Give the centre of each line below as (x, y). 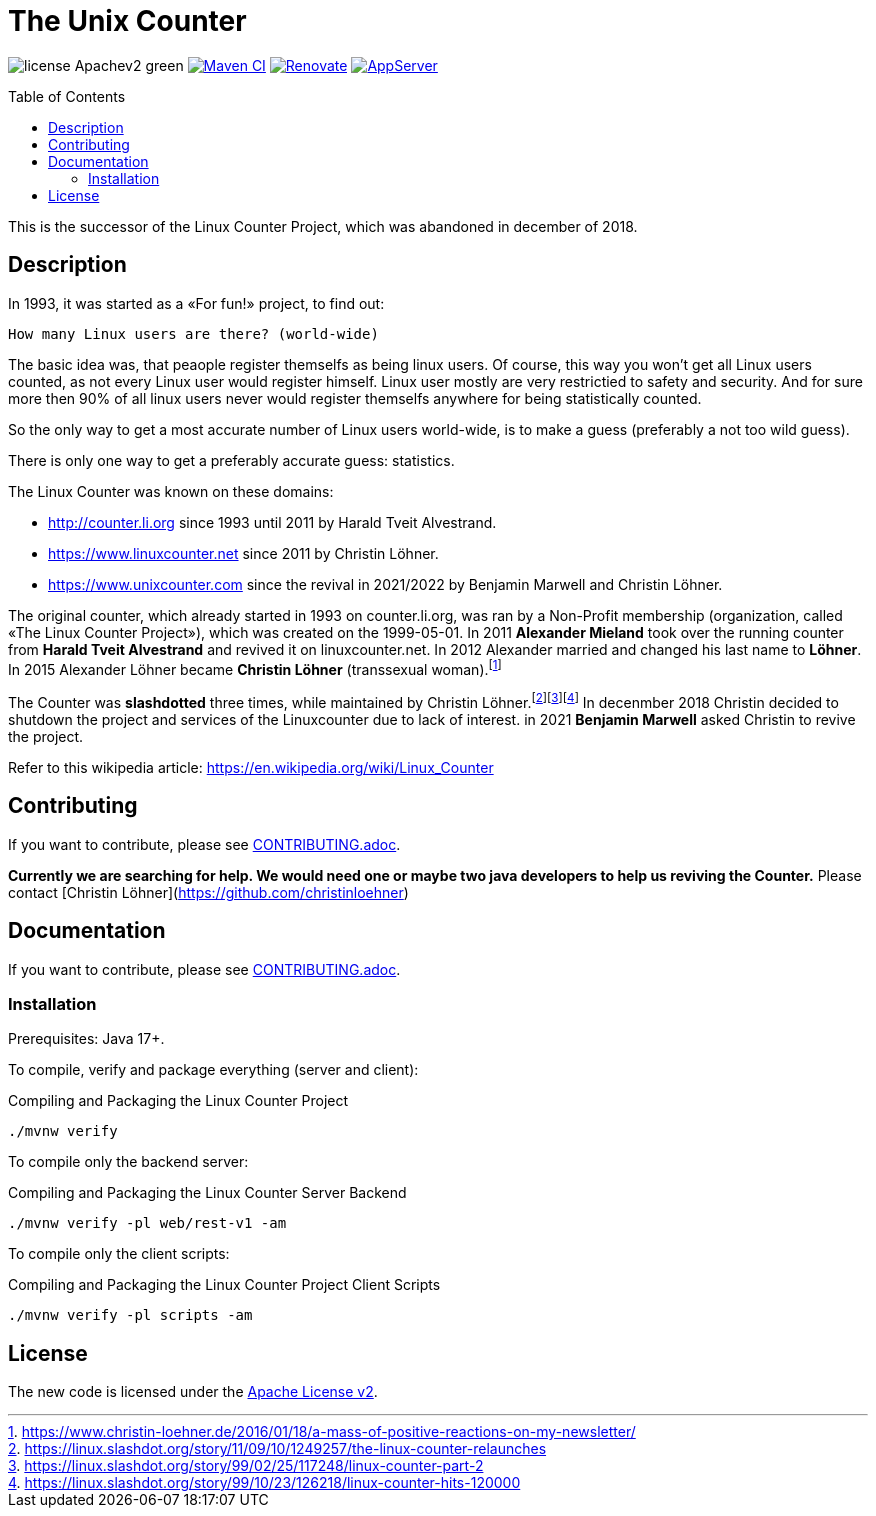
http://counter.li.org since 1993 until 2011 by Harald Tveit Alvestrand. (272, 522)
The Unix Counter (127, 21)
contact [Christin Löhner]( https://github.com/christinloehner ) (208, 892)
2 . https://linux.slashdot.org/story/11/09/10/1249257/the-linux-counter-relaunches (277, 1449)
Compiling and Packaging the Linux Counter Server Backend (207, 1193)
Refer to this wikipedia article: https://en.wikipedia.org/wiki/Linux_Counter (251, 767)
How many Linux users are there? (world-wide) (193, 333)
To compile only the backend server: (128, 1162)
